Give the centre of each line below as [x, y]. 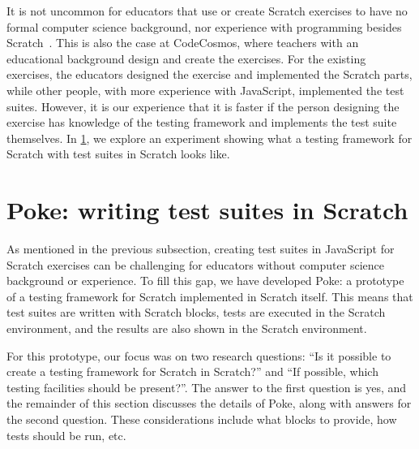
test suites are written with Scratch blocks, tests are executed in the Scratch [196, 312]
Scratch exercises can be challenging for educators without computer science [195, 264]
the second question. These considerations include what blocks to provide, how [202, 419]
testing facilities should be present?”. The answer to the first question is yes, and [207, 387]
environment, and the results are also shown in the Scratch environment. [187, 328]
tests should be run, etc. [66, 435]
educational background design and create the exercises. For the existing [186, 58]
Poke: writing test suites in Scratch [207, 210]
